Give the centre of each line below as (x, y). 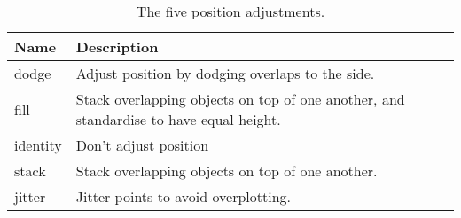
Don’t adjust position (142, 145)
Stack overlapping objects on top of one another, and (240, 99)
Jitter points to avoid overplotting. (184, 196)
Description (117, 47)
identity (38, 145)
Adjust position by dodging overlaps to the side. (225, 73)
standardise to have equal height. (178, 119)
